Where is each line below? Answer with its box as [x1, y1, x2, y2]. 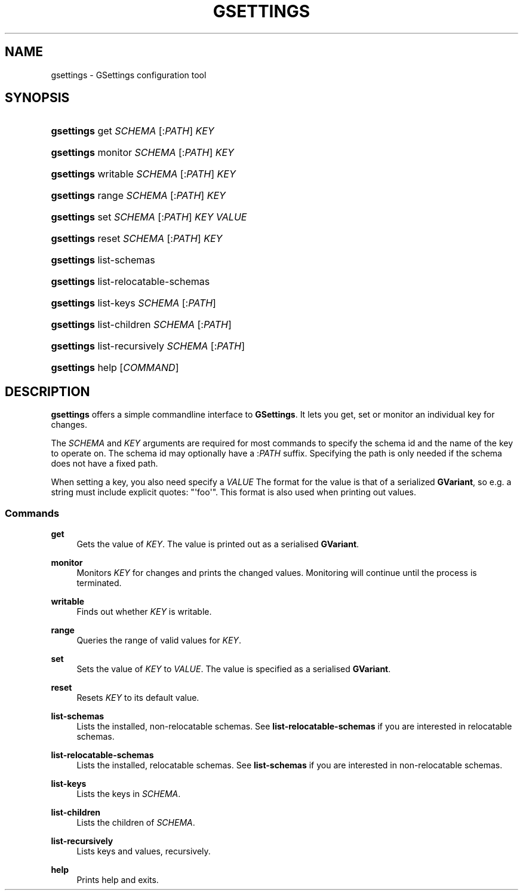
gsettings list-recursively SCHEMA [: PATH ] [51, 340, 245, 353]
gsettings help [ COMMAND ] [51, 361, 179, 374]
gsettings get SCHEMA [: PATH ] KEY [51, 125, 214, 137]
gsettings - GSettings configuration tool [51, 69, 207, 80]
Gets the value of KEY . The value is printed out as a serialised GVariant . [76, 539, 359, 550]
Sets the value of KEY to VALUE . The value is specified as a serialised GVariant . [76, 664, 391, 675]
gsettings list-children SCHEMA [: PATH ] [51, 318, 232, 331]
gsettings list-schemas [51, 254, 155, 266]
